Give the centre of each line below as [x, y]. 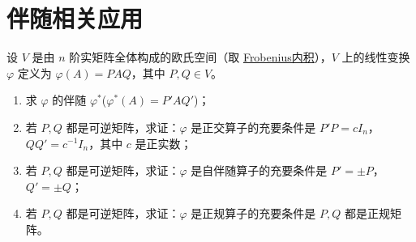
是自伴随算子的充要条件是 [259, 170]
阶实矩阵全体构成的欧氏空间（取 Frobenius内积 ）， [200, 57]
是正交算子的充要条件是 [253, 127]
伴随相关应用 [75, 18]
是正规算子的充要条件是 [253, 213]
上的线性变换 [376, 57]
